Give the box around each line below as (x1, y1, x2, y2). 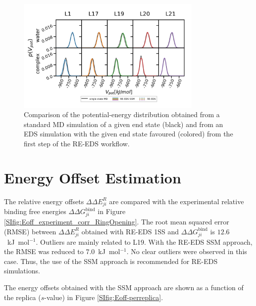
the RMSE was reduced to (4, 246, 84, 257)
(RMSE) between (4, 226, 56, 236)
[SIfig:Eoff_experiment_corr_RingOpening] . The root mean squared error (4, 217, 229, 227)
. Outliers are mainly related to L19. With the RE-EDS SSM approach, (36, 236, 253, 247)
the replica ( (4, 292, 41, 302)
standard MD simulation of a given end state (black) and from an (24, 119, 223, 129)
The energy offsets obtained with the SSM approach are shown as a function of (4, 282, 244, 292)
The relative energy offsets (4, 196, 84, 206)
